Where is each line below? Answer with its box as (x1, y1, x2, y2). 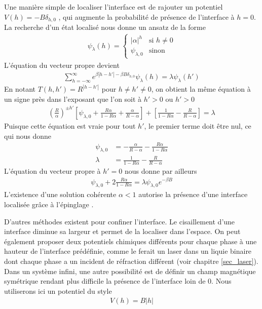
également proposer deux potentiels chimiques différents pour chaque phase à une (4, 236, 257, 246)
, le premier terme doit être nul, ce (144, 120, 251, 131)
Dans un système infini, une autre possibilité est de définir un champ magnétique (4, 265, 256, 276)
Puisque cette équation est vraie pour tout (4, 120, 136, 131)
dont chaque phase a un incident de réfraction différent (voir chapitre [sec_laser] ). (4, 255, 258, 266)
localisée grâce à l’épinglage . (4, 199, 94, 209)
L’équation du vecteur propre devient (4, 59, 120, 70)
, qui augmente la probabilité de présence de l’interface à (58, 11, 235, 22)
